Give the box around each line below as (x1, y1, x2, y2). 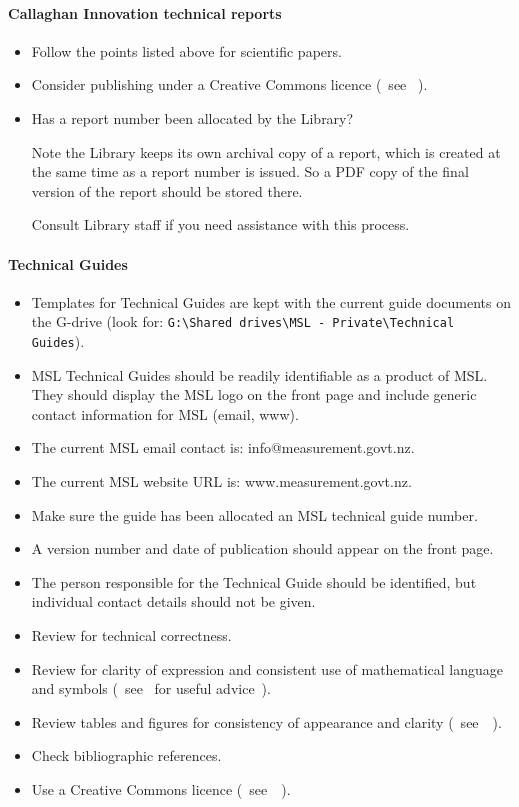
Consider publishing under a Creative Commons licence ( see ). (31, 74, 428, 95)
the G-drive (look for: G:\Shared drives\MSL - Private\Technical (31, 311, 455, 332)
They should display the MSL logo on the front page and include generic (31, 384, 477, 405)
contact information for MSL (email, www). (31, 403, 299, 424)
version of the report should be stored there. (31, 180, 303, 201)
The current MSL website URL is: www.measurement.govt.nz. (31, 471, 412, 492)
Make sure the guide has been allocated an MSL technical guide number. (31, 504, 478, 525)
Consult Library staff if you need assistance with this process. (31, 214, 410, 235)
